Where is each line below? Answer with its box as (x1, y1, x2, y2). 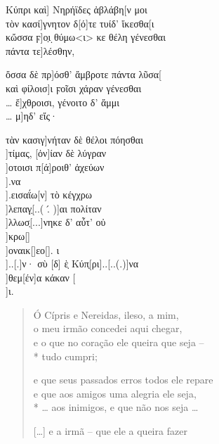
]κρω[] (6, 228, 30, 243)
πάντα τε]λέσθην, (6, 43, 75, 58)
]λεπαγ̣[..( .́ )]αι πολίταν (6, 201, 102, 215)
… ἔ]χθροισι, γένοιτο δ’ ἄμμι (6, 94, 120, 109)
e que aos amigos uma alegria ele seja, (33, 386, 197, 400)
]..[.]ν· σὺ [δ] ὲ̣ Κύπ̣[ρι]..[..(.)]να (6, 256, 139, 271)
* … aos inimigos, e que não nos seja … (33, 400, 199, 414)
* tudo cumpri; (33, 348, 98, 363)
